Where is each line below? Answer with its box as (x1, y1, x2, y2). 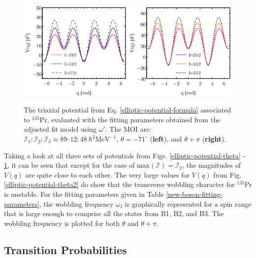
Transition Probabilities (4, 242, 127, 257)
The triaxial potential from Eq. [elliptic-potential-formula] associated (24, 105, 231, 115)
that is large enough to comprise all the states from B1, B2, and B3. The (4, 208, 224, 219)
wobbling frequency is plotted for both (4, 218, 120, 228)
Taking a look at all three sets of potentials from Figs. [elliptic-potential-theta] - (4, 150, 246, 160)
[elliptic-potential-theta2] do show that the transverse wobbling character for (4, 179, 235, 189)
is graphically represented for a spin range (125, 198, 252, 209)
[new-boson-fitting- (166, 188, 223, 199)
